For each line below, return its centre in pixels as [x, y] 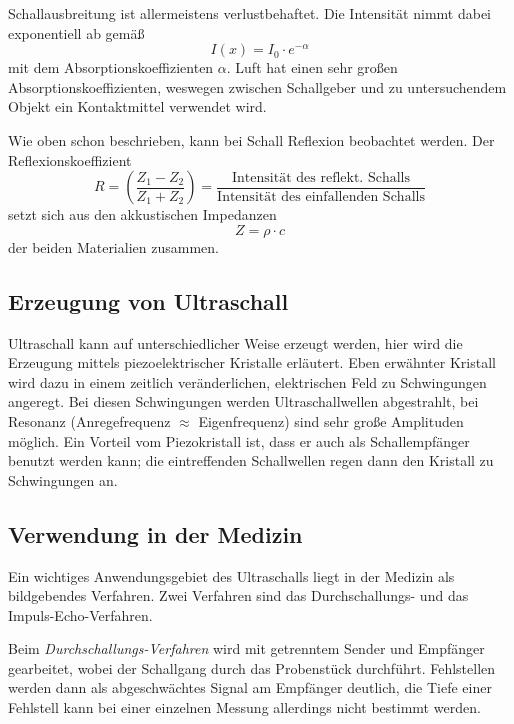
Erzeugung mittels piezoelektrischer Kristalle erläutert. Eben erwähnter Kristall [252, 362]
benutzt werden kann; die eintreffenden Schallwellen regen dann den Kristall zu [251, 460]
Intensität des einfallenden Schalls [321, 196]
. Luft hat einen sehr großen [312, 67]
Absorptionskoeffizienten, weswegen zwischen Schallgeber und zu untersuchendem [257, 86]
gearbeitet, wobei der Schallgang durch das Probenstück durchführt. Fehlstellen [252, 667]
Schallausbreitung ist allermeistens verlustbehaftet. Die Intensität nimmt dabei [250, 13]
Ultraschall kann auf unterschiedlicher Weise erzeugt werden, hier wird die [235, 342]
